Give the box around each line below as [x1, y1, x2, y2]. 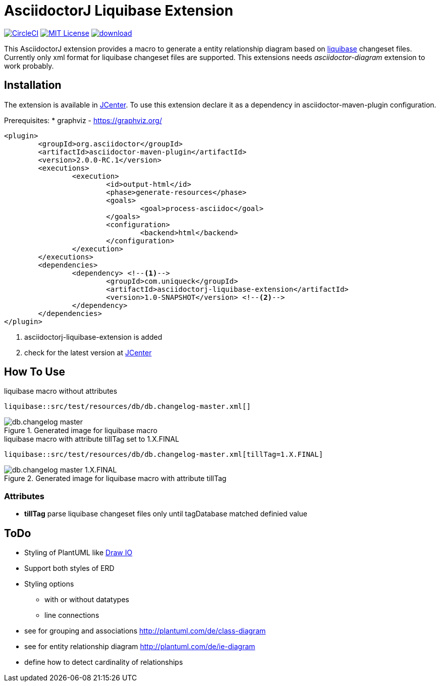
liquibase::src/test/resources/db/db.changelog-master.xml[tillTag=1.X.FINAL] [4, 450, 323, 459]
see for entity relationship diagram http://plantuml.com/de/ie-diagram [24, 642, 255, 651]
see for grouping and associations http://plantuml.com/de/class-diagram [24, 626, 266, 636]
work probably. [4, 61, 54, 70]
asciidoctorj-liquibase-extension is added [24, 332, 162, 341]
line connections [44, 611, 99, 620]
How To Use [4, 365, 65, 379]
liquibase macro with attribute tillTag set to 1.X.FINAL [4, 435, 179, 444]
